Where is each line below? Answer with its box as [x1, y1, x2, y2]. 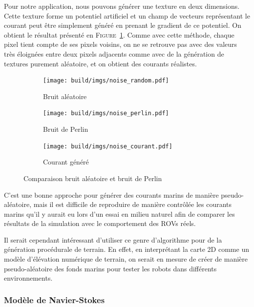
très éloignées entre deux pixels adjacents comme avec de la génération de [4, 48, 224, 59]
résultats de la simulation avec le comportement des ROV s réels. [4, 218, 196, 228]
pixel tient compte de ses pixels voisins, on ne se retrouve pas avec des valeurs [4, 39, 237, 49]
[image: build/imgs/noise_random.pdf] [43, 77, 169, 84]
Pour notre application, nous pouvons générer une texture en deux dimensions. [4, 1, 240, 11]
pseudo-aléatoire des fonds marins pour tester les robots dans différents [4, 263, 217, 273]
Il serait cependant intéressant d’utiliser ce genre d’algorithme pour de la [4, 234, 222, 245]
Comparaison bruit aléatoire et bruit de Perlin [23, 173, 162, 183]
